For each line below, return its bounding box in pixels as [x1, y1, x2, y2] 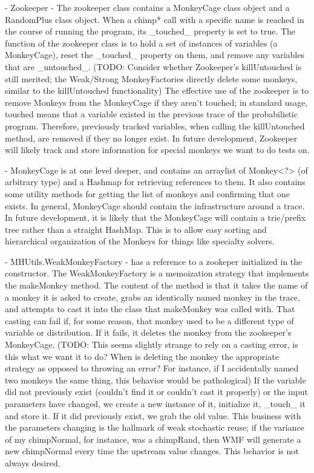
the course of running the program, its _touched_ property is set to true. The [5, 25, 296, 38]
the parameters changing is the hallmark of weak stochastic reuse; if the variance [5, 421, 304, 434]
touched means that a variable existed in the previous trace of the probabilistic [5, 108, 298, 120]
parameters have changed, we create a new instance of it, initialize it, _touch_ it [5, 397, 306, 409]
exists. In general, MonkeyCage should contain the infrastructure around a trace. [5, 199, 305, 212]
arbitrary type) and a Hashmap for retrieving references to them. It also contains [5, 175, 306, 188]
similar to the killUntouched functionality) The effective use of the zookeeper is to [5, 84, 309, 97]
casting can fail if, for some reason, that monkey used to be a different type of [5, 314, 294, 327]
